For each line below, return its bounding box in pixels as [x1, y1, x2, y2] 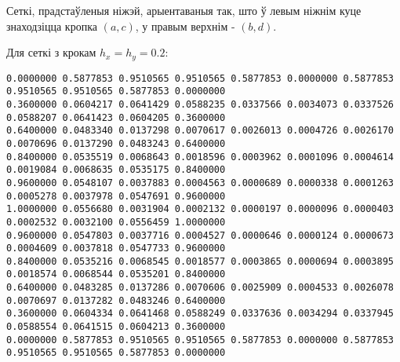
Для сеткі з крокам [6, 44, 96, 60]
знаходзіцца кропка [6, 17, 97, 34]
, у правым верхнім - [135, 17, 235, 34]
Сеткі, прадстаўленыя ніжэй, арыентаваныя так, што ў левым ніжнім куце [6, 2, 362, 18]
